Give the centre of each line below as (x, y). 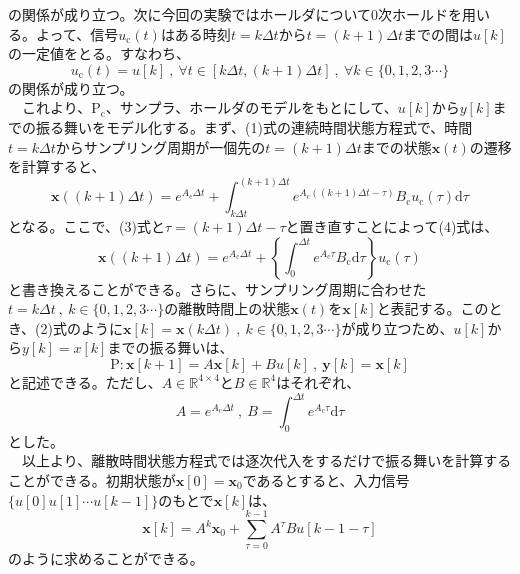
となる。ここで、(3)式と (86, 225)
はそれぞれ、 (318, 381)
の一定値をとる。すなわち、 (99, 53)
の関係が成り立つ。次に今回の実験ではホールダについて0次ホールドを (235, 14)
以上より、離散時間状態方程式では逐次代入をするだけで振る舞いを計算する (266, 460)
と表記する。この (432, 308)
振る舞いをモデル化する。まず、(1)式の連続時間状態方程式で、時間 (254, 126)
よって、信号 (77, 33)
